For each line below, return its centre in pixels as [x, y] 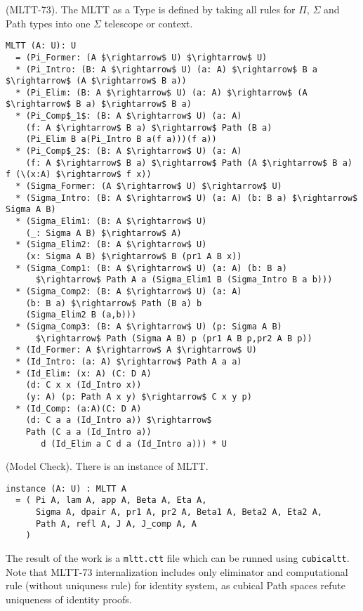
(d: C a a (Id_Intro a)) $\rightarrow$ [119, 420]
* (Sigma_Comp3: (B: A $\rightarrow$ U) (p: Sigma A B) [149, 326]
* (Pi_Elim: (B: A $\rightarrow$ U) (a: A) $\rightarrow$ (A [161, 92]
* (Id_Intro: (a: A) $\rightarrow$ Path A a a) [129, 361]
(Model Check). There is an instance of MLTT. [107, 466]
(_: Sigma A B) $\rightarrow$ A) [104, 233]
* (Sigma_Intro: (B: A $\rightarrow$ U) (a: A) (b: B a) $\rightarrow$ [187, 198]
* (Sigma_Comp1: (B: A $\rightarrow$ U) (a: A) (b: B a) [151, 268]
